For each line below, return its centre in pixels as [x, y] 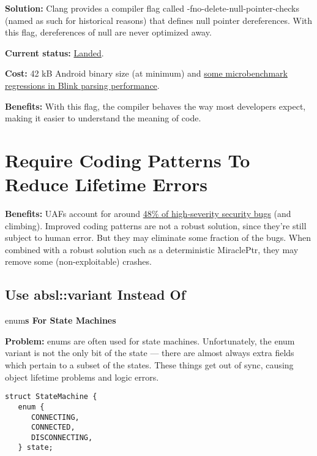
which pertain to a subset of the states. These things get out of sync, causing [149, 365]
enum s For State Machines [61, 320]
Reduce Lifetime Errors [106, 184]
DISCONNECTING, [62, 437]
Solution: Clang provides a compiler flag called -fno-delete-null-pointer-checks [152, 8]
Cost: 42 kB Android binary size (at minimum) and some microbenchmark [146, 73]
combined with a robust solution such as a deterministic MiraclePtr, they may [152, 249]
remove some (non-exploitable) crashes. [78, 261]
